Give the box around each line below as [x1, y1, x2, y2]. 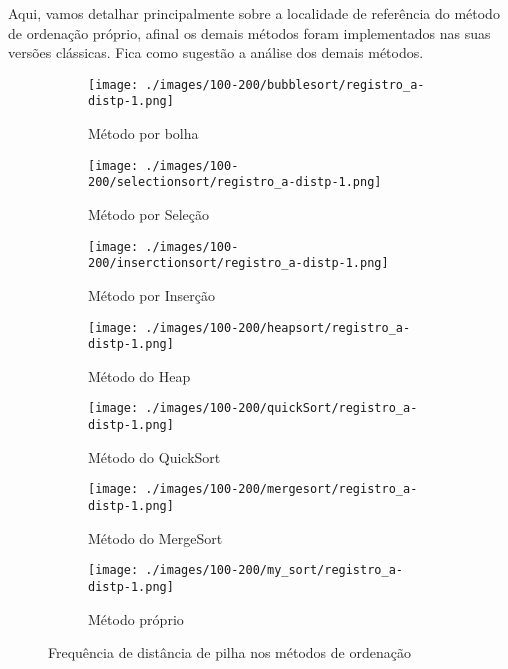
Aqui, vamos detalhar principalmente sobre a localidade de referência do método [8, 3, 500, 23]
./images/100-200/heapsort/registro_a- [145, 320, 411, 335]
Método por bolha [88, 123, 199, 144]
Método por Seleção [88, 204, 209, 224]
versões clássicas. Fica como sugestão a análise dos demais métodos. [8, 42, 424, 63]
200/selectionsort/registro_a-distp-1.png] [88, 175, 382, 190]
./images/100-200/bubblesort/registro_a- [145, 77, 425, 92]
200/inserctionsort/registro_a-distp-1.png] [88, 256, 389, 271]
